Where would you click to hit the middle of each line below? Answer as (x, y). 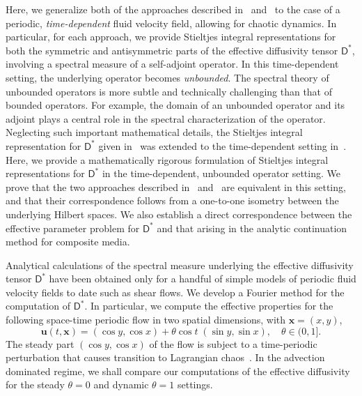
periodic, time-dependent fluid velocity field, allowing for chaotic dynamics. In (171, 23)
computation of (38, 306)
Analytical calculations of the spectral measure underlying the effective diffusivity (180, 265)
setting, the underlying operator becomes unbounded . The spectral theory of (167, 77)
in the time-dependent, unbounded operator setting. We (221, 173)
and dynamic (121, 384)
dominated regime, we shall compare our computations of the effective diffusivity (178, 371)
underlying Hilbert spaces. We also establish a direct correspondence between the (179, 214)
